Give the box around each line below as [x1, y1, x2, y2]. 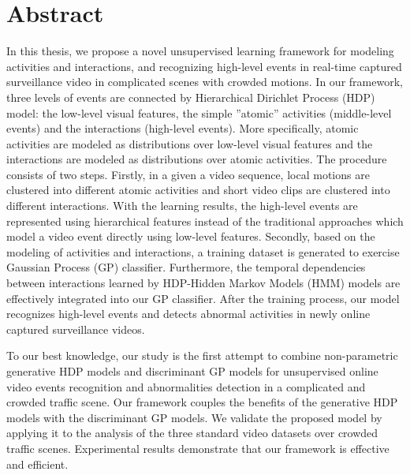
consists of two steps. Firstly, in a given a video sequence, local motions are [6, 166, 370, 182]
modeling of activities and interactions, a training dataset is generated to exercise [6, 243, 400, 260]
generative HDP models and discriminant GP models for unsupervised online [6, 363, 378, 379]
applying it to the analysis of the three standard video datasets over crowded [6, 425, 378, 441]
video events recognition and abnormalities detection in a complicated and [6, 378, 366, 395]
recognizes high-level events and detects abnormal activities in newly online [6, 305, 371, 322]
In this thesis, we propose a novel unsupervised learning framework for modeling [6, 43, 394, 59]
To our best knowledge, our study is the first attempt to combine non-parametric [6, 347, 398, 364]
